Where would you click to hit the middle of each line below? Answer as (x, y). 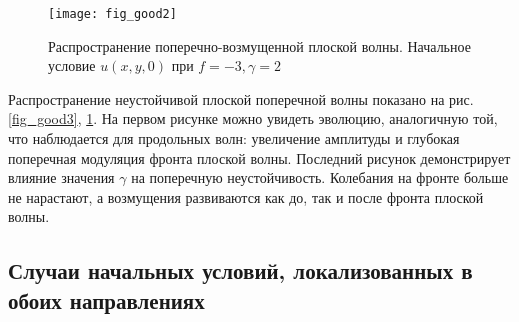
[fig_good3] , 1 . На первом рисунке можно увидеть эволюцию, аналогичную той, (253, 118)
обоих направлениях (106, 299)
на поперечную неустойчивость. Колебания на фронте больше (320, 177)
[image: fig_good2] (112, 14)
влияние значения (61, 177)
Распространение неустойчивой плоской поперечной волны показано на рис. (241, 98)
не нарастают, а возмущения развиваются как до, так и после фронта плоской (246, 196)
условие (72, 65)
